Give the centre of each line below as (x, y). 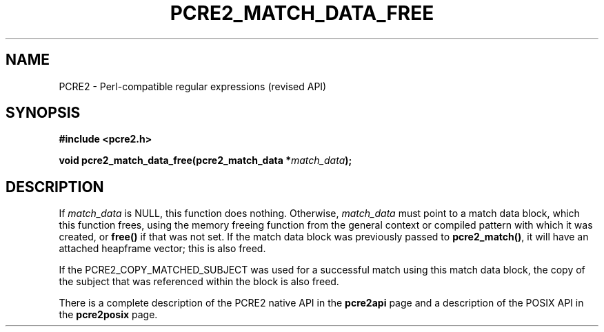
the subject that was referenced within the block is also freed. (199, 282)
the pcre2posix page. (108, 315)
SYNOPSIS (43, 113)
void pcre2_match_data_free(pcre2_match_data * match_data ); (205, 160)
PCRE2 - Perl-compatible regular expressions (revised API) (193, 86)
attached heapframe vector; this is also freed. (162, 249)
